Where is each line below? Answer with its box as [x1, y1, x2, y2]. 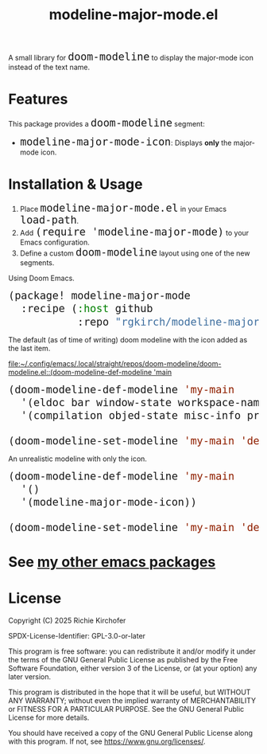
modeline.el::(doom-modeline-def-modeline [8, 367, 153, 377]
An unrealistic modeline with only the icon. [8, 454, 147, 463]
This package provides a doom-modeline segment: [8, 117, 205, 130]
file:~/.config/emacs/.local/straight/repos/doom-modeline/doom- [8, 358, 222, 368]
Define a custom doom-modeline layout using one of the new [19, 246, 250, 260]
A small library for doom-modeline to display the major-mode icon [8, 50, 254, 64]
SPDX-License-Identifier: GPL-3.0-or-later [8, 631, 145, 640]
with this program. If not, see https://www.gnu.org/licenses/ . [8, 736, 206, 746]
